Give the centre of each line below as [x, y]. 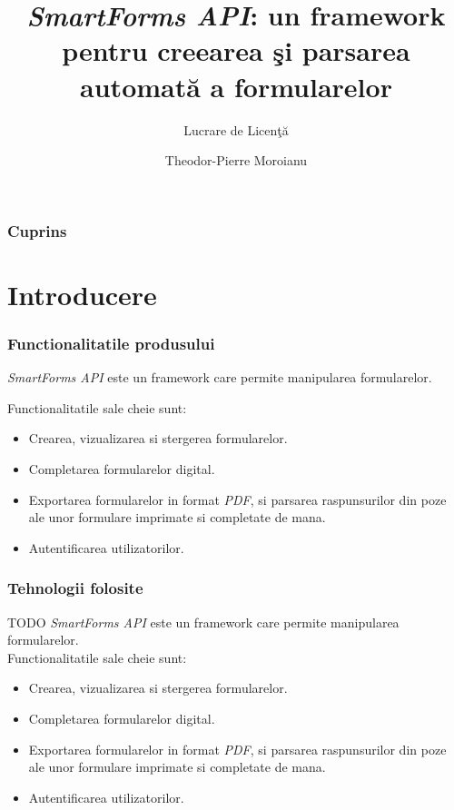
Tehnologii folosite [75, 588]
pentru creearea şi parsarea [236, 50]
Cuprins [37, 230]
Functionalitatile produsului [111, 343]
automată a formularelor [236, 86]
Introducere [82, 294]
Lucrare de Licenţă [236, 129]
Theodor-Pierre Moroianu [236, 160]
